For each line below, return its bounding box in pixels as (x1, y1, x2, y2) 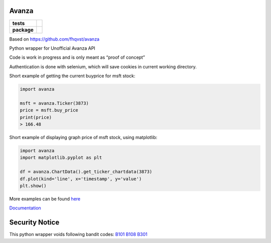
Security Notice (9, 218, 60, 227)
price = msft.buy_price (20, 107, 79, 113)
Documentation (9, 205, 41, 211)
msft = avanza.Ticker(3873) (20, 100, 89, 106)
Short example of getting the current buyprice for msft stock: (9, 73, 135, 79)
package (12, 26, 34, 33)
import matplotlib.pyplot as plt (20, 155, 102, 161)
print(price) (20, 114, 52, 120)
